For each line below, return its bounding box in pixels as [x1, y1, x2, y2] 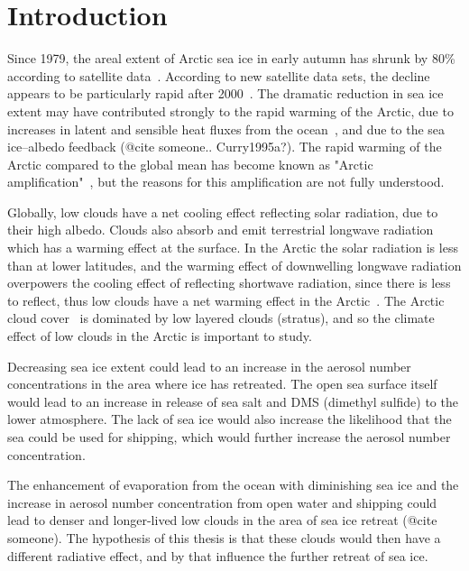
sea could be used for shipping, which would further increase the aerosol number [7, 428, 451, 446]
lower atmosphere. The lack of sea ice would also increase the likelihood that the [7, 410, 452, 428]
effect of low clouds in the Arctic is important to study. [7, 327, 312, 345]
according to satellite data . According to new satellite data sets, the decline [7, 66, 430, 85]
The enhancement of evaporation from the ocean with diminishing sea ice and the [7, 475, 459, 494]
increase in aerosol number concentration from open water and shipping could [7, 493, 437, 511]
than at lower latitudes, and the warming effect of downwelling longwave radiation [7, 255, 462, 274]
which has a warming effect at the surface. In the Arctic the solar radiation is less [7, 238, 458, 257]
